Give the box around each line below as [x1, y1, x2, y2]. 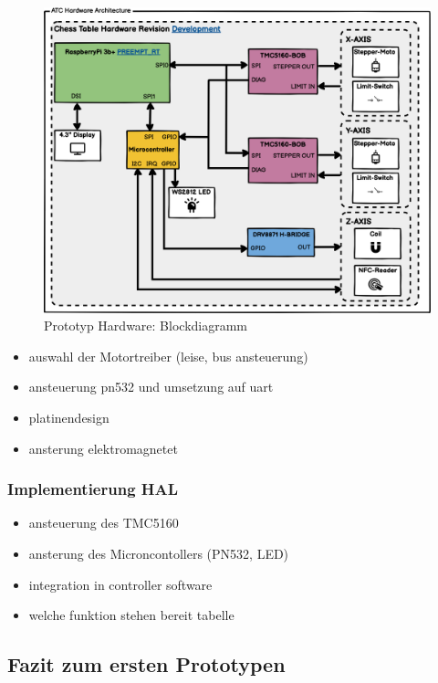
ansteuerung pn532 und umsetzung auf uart [28, 377, 274, 396]
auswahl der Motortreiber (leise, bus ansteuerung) [28, 346, 308, 365]
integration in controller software [28, 574, 213, 594]
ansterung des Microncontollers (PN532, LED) [28, 543, 289, 562]
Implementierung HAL [7, 478, 179, 500]
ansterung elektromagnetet [28, 438, 178, 457]
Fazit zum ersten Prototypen [7, 650, 286, 678]
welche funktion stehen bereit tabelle [28, 605, 235, 625]
